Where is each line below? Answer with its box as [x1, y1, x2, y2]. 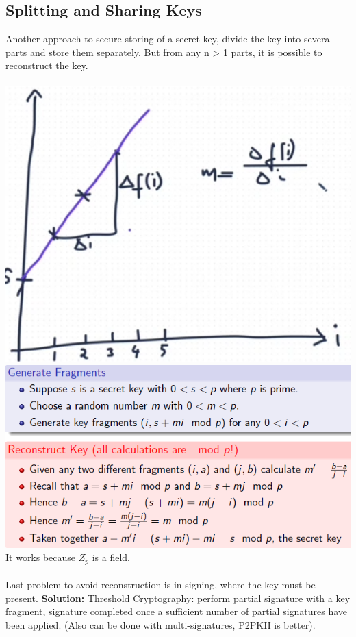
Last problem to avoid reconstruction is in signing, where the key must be [5, 577, 316, 592]
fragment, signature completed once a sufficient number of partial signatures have [5, 604, 348, 619]
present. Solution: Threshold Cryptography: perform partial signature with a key [5, 590, 351, 605]
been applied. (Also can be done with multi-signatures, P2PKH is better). [5, 618, 316, 632]
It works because [5, 550, 76, 564]
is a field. [92, 550, 130, 564]
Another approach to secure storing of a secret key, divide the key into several [5, 32, 333, 46]
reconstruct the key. [5, 58, 88, 73]
